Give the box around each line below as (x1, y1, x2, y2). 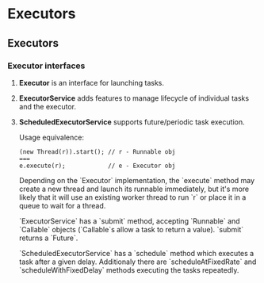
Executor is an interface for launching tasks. (18, 78, 164, 87)
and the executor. (18, 101, 77, 111)
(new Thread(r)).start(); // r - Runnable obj (18, 147, 176, 155)
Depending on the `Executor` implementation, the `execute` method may (18, 175, 255, 185)
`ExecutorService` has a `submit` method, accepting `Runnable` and (18, 216, 240, 226)
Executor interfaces (7, 60, 86, 71)
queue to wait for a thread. (18, 201, 106, 210)
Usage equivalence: (18, 132, 85, 142)
